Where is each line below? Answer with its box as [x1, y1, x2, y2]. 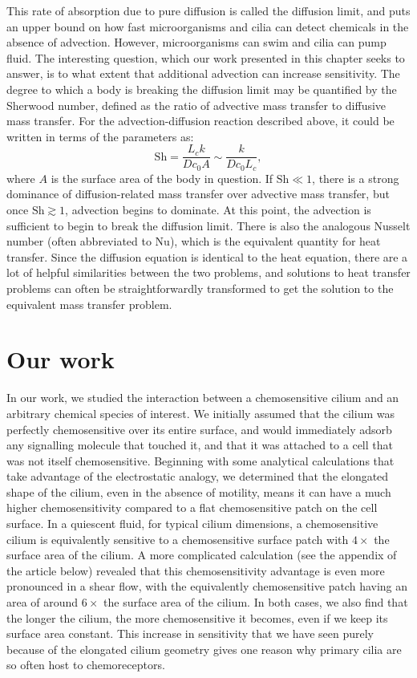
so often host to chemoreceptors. [6, 656, 165, 673]
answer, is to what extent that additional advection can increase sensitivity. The [6, 65, 400, 82]
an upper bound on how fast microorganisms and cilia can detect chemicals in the [6, 18, 409, 35]
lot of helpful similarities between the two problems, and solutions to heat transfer [6, 264, 411, 281]
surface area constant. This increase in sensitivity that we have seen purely [6, 625, 374, 642]
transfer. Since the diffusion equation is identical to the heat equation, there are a [6, 248, 408, 265]
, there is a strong [312, 169, 399, 186]
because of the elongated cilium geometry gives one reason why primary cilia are [6, 640, 402, 657]
